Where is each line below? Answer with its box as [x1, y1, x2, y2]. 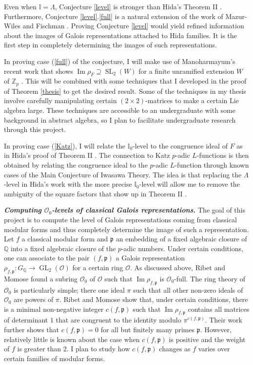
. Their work [205, 315, 242, 325]
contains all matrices [188, 303, 250, 314]
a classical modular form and [21, 234, 108, 244]
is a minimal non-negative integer [4, 303, 104, 314]
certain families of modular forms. [4, 353, 105, 363]
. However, [200, 324, 232, 335]
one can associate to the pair [4, 253, 90, 263]
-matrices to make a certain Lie [145, 95, 239, 106]
